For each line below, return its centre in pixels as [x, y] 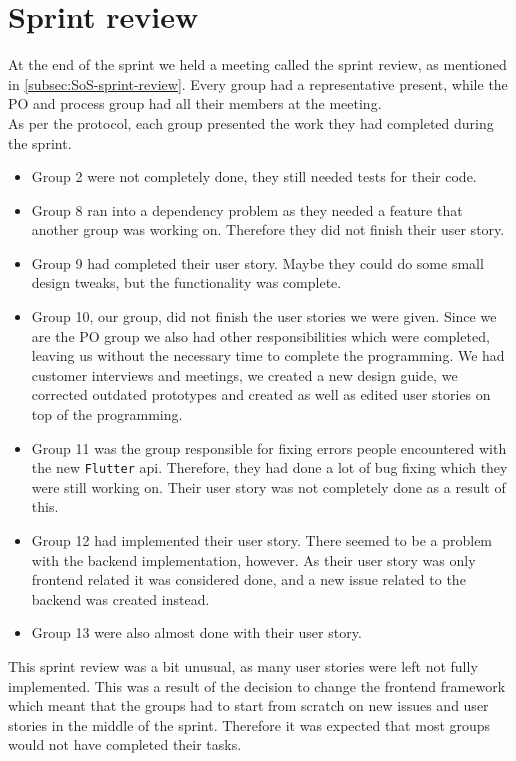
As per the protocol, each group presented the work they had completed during [251, 122]
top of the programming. [107, 414]
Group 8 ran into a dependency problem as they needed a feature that [247, 209]
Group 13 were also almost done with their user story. [196, 632]
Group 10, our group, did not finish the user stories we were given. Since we [264, 316]
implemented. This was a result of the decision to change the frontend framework [257, 685]
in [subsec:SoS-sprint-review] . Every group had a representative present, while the [258, 83]
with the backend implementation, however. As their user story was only [253, 559]
